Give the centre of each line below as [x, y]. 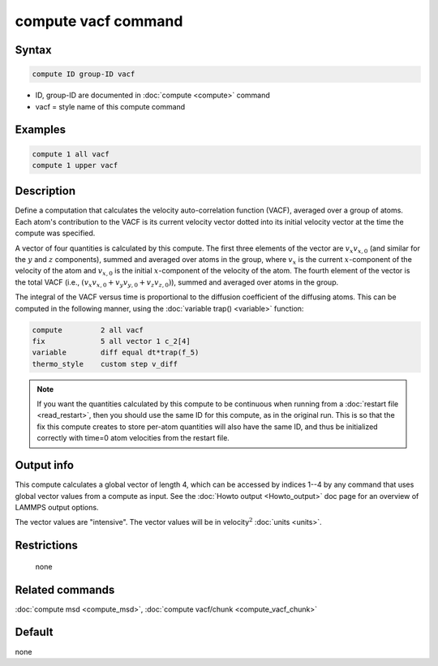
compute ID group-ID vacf [84, 74]
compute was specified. [55, 233]
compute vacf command [99, 21]
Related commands [65, 589]
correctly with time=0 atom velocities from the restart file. [133, 438]
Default [34, 632]
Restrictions [47, 546]
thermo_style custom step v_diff [105, 364]
